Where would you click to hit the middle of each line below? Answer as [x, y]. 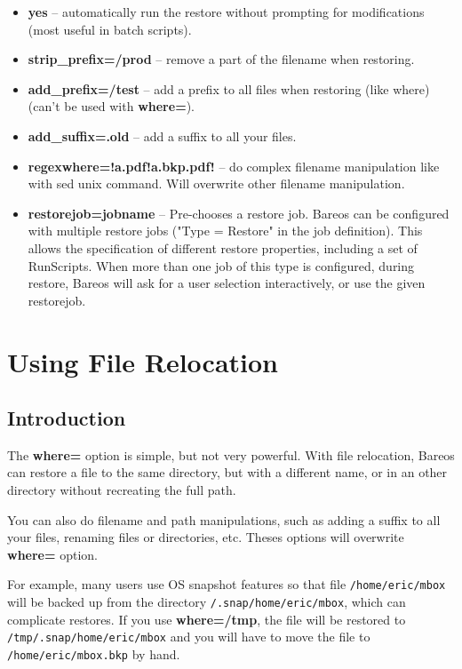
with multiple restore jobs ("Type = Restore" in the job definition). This [225, 231]
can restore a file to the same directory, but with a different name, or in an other [227, 472]
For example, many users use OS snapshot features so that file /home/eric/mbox [227, 584]
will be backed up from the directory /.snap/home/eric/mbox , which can [207, 602]
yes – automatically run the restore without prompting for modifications [226, 12]
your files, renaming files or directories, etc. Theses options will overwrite [206, 537]
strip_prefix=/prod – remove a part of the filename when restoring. [221, 59]
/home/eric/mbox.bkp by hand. [94, 654]
